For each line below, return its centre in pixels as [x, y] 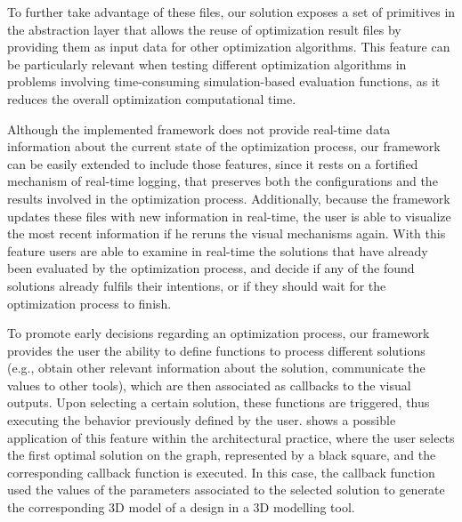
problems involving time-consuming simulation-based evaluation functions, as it [224, 81]
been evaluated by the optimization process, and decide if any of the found [211, 268]
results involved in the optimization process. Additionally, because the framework [229, 198]
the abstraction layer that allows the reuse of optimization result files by [204, 29]
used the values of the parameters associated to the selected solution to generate [226, 490]
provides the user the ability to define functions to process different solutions [216, 350]
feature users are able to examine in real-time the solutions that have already [218, 250]
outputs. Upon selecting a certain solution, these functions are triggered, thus [219, 402]
